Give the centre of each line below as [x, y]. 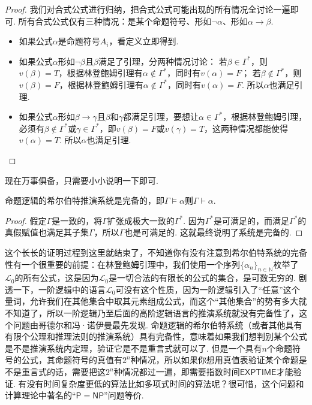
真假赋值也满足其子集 [47, 232]
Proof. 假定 [26, 220]
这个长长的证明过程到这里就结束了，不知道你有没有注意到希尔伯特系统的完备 [156, 252]
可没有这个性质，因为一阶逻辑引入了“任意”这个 [208, 289]
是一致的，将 [77, 220]
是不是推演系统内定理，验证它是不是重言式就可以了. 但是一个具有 [133, 348]
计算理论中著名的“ [40, 395]
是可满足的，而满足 [251, 220]
